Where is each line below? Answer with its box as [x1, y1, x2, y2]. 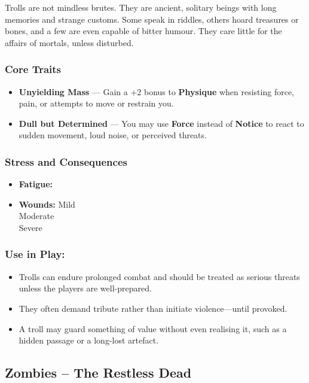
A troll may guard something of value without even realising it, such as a [19, 322, 287, 335]
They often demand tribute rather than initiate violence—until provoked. [19, 302, 287, 314]
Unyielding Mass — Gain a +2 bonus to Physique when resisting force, [19, 85, 294, 98]
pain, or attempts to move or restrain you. [19, 97, 174, 110]
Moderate [19, 209, 54, 222]
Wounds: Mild [19, 197, 75, 210]
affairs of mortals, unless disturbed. [5, 36, 134, 48]
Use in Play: [5, 247, 65, 262]
